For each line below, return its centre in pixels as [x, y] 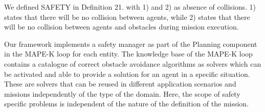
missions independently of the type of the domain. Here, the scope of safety [122, 93]
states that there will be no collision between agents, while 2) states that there [127, 17]
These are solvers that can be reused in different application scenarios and [120, 84]
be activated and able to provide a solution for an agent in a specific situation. [127, 74]
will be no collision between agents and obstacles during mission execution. [122, 27]
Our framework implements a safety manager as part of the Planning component [131, 44]
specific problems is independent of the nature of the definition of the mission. [127, 104]
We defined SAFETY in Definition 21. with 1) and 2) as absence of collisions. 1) [130, 7]
